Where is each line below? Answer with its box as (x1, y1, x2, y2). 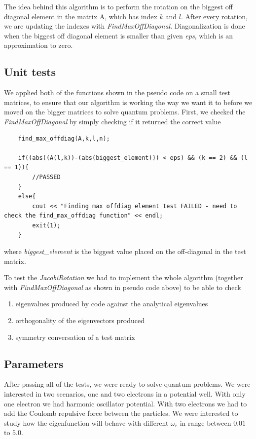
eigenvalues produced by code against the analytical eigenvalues (15, 298, 208, 309)
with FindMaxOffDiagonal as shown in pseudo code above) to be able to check (4, 282, 241, 292)
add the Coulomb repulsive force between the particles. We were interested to (4, 408, 238, 418)
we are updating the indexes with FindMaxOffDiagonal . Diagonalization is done (4, 21, 245, 31)
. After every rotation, (181, 11, 248, 21)
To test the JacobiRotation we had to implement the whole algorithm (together (4, 272, 243, 283)
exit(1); (32, 221, 61, 229)
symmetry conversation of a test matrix (15, 331, 135, 342)
